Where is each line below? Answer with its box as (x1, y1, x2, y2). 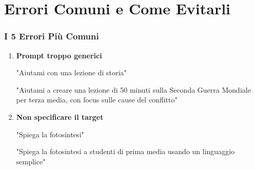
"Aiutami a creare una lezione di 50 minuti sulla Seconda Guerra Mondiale (16, 84, 251, 95)
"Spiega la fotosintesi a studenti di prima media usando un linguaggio (16, 146, 235, 157)
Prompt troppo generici (16, 50, 102, 60)
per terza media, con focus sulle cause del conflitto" (16, 94, 178, 105)
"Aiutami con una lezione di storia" (16, 67, 127, 78)
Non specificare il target (16, 111, 104, 122)
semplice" (16, 156, 46, 166)
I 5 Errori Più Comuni (4, 30, 99, 42)
